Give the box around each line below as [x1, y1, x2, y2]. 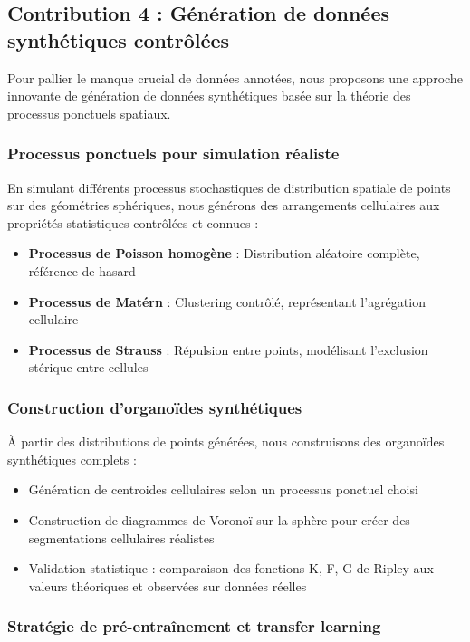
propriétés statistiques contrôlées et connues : [7, 213, 259, 232]
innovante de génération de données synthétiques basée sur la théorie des [7, 86, 411, 105]
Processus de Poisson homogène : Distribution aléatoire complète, [28, 244, 420, 263]
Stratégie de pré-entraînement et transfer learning [7, 615, 381, 637]
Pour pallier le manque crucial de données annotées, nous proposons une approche [7, 68, 463, 87]
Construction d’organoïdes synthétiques [7, 396, 302, 418]
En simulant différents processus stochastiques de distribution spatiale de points [7, 177, 451, 196]
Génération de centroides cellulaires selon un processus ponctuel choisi [28, 480, 418, 499]
